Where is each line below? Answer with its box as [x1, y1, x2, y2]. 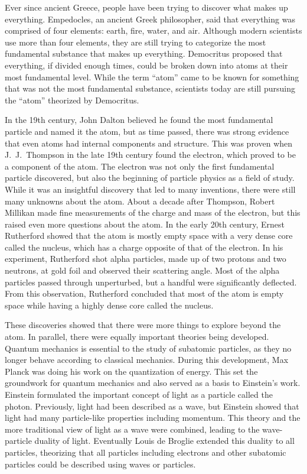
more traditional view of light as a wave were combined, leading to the [5, 423, 260, 435]
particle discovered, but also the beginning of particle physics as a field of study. [5, 171, 295, 184]
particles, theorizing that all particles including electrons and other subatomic [5, 446, 286, 458]
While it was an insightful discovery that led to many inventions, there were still [5, 183, 296, 195]
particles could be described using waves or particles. [5, 457, 196, 470]
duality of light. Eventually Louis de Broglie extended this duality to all [34, 434, 295, 447]
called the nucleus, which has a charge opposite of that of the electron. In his [5, 241, 283, 253]
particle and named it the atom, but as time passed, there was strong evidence [5, 125, 289, 137]
